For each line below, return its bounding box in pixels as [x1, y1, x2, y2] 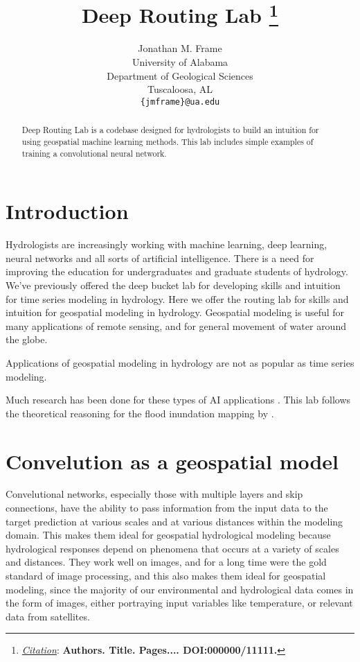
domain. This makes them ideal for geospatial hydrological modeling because [6, 528, 331, 542]
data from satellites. [6, 609, 90, 623]
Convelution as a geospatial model [6, 446, 339, 475]
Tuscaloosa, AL [147, 82, 213, 96]
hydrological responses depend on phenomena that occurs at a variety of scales [6, 541, 339, 555]
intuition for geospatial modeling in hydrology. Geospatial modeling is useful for [6, 305, 345, 320]
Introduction [6, 197, 129, 225]
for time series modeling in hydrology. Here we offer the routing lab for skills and [6, 291, 349, 306]
